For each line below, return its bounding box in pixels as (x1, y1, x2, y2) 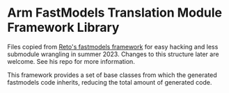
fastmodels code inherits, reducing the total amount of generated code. (7, 78, 212, 86)
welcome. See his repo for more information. (7, 57, 136, 65)
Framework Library (7, 19, 120, 35)
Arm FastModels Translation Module (7, 5, 223, 21)
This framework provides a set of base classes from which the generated (7, 71, 217, 79)
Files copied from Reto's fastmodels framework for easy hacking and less (7, 42, 219, 51)
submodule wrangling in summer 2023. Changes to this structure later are (7, 50, 219, 58)
